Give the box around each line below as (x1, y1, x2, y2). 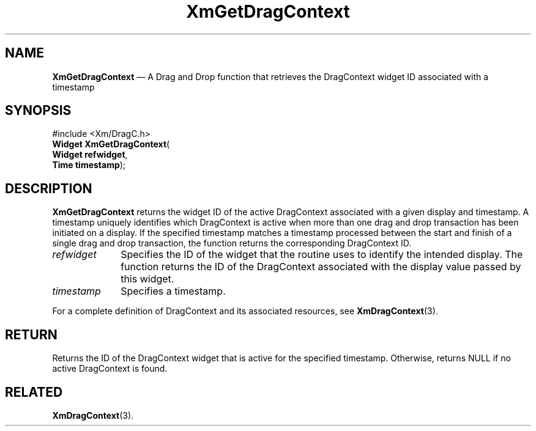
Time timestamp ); (52, 160, 126, 171)
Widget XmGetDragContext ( (52, 139, 170, 150)
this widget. (121, 273, 174, 285)
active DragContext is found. (52, 363, 168, 374)
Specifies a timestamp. (121, 285, 226, 298)
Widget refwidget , (52, 149, 128, 160)
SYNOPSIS (5, 103, 72, 119)
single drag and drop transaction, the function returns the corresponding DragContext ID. (52, 238, 412, 249)
